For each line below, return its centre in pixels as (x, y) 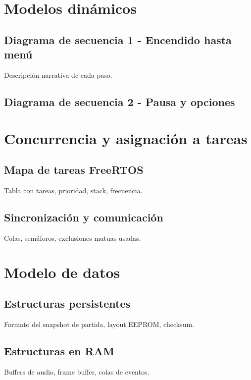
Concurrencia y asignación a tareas (126, 138)
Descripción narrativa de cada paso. (58, 75)
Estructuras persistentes (67, 303)
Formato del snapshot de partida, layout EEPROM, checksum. (99, 324)
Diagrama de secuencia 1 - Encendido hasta (118, 39)
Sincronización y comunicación (84, 217)
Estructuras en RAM (59, 351)
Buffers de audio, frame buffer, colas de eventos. (77, 371)
